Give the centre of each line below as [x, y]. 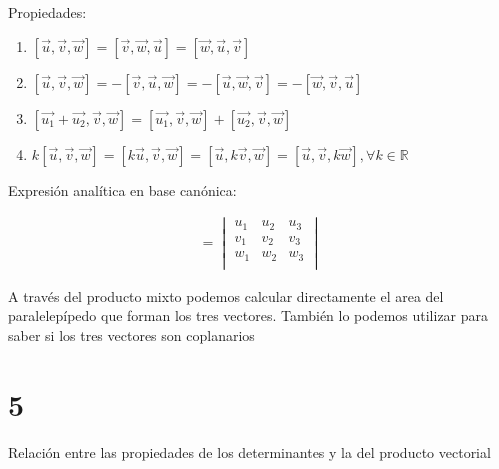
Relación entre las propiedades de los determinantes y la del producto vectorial [249, 451]
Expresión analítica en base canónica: [122, 189]
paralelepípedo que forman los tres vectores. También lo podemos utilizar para [248, 315]
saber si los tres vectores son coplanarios [131, 335]
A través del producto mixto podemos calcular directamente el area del [226, 295]
